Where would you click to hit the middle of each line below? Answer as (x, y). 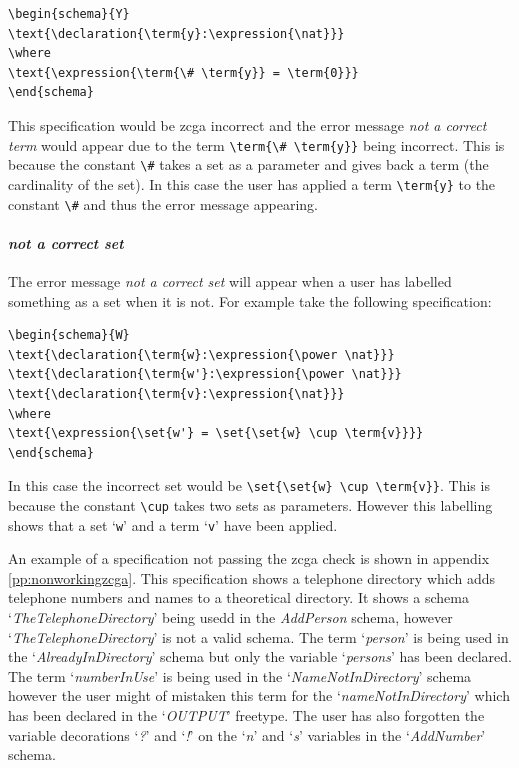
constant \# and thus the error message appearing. (163, 203)
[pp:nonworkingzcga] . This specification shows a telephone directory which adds (252, 577)
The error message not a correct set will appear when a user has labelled (230, 280)
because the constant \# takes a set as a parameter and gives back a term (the (248, 164)
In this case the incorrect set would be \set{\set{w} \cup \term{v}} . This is (249, 485)
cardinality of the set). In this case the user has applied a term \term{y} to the (252, 183)
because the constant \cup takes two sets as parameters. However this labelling (250, 504)
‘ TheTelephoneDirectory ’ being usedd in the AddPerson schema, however (230, 617)
